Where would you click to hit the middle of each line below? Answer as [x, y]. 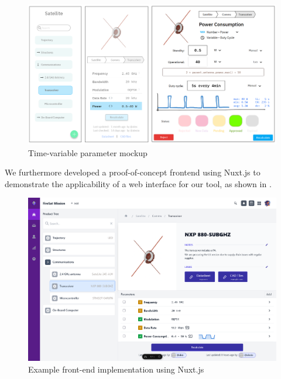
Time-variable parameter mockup [88, 152]
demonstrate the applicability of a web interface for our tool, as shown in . [138, 183]
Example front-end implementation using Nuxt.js [116, 369]
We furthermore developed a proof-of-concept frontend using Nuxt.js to [133, 172]
